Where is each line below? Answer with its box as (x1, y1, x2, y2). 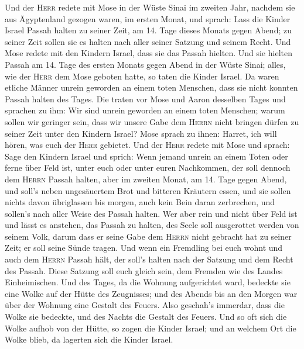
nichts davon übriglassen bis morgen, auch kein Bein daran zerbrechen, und (5, 196, 275, 208)
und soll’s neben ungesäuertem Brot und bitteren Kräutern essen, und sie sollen (5, 184, 291, 196)
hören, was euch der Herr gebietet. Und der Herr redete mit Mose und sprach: (5, 139, 290, 151)
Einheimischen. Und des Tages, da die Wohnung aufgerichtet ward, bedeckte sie (5, 276, 291, 288)
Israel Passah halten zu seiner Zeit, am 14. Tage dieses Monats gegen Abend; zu (5, 24, 292, 36)
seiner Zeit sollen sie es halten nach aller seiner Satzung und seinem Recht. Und (5, 35, 291, 47)
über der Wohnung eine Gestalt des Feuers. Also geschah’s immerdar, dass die (5, 299, 285, 311)
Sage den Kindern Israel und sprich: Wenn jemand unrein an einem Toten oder (5, 150, 288, 162)
